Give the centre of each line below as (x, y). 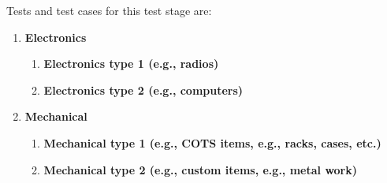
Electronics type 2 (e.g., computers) (143, 90)
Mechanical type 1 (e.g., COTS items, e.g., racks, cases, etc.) (212, 142)
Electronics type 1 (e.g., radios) (131, 63)
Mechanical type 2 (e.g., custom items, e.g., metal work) (201, 169)
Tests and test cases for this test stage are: (109, 10)
